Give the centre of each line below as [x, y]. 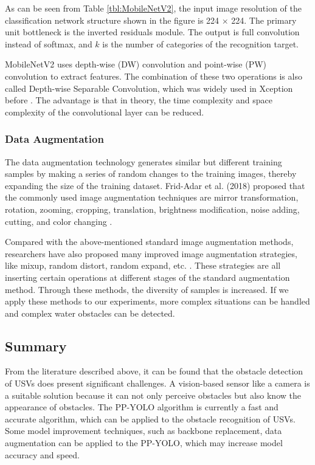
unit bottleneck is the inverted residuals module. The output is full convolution [152, 32]
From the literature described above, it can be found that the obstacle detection [154, 371]
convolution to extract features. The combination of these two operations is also [154, 76]
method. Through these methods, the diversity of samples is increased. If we [147, 289]
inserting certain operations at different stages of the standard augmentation [147, 277]
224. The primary [264, 20]
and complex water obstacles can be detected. [90, 313]
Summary [36, 346]
